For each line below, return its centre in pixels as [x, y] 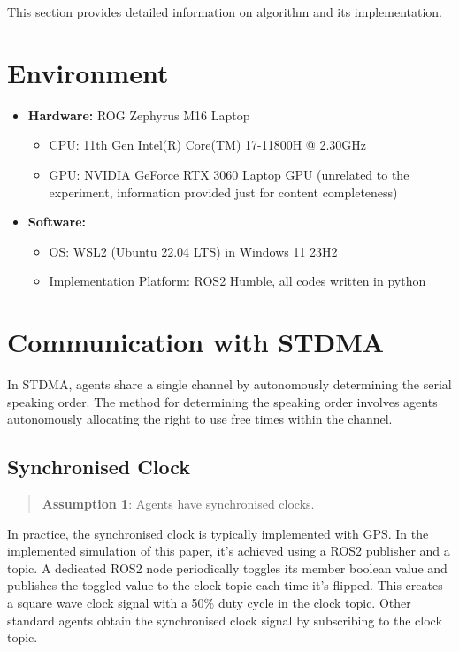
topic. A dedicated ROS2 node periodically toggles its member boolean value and [227, 568]
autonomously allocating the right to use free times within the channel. [200, 419]
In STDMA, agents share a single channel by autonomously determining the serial [229, 384]
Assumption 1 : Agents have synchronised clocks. [178, 503]
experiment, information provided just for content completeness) [223, 192]
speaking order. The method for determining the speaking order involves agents [222, 401]
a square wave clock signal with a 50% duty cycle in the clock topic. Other [209, 602]
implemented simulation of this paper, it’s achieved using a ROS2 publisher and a [229, 551]
